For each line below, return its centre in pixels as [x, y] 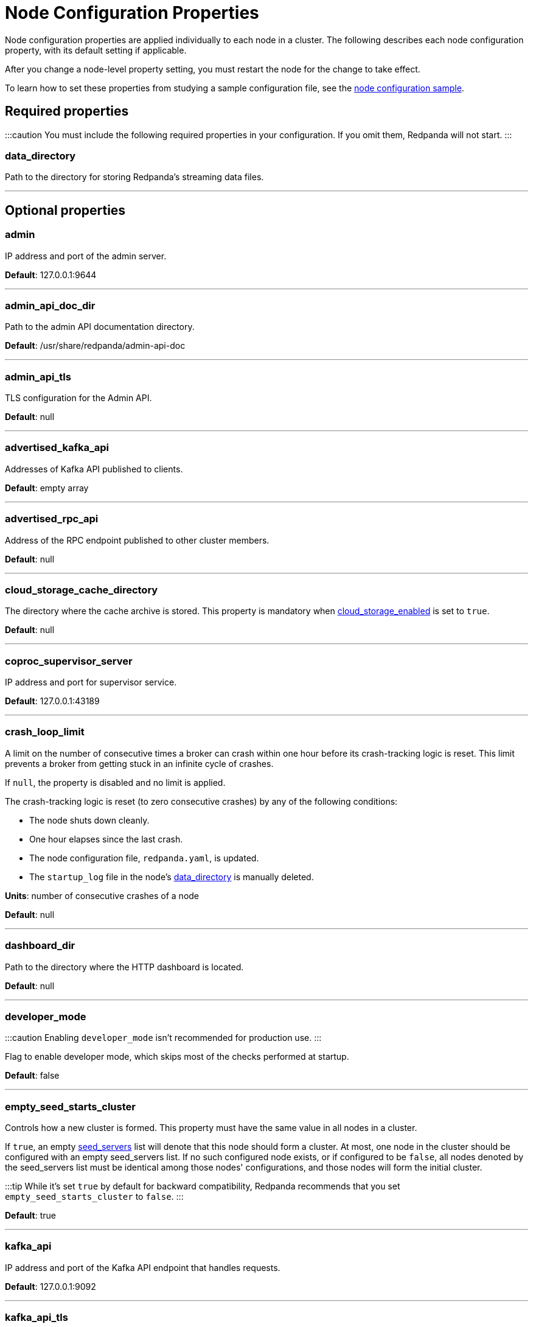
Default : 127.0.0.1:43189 [52, 701]
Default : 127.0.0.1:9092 [51, 1286]
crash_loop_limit [45, 732]
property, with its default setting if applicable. [96, 50]
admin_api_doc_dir [50, 305]
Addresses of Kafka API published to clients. [94, 469]
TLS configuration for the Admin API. [78, 398]
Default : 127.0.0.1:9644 [51, 275]
